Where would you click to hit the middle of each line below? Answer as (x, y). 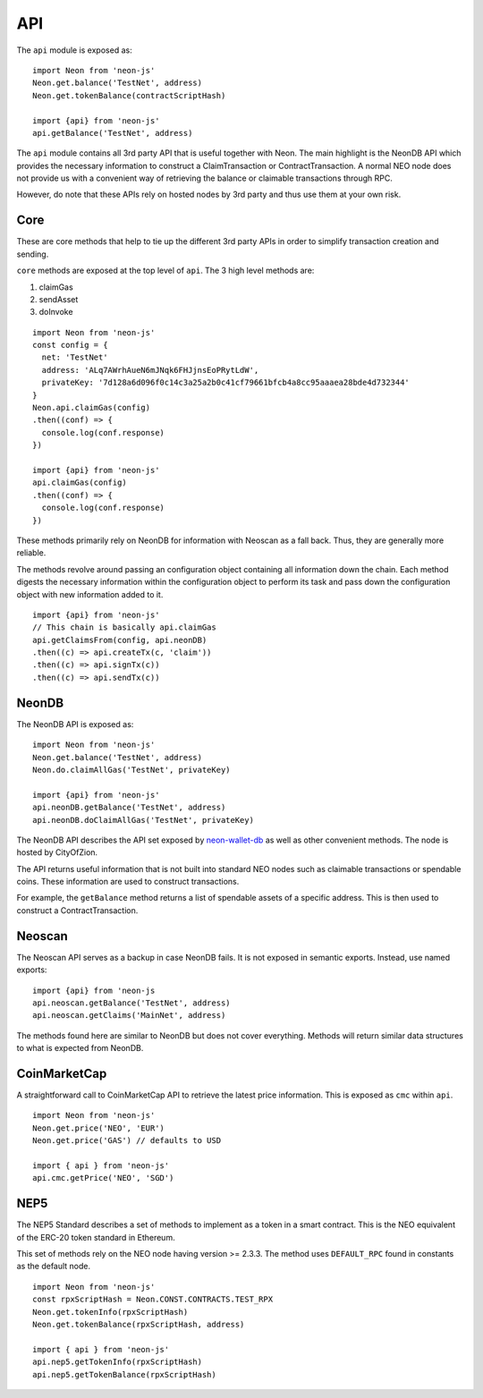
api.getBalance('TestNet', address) (113, 133)
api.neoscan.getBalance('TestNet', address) (132, 1003)
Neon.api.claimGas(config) (92, 408)
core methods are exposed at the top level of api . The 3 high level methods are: (165, 271)
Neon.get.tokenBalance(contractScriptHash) (129, 95)
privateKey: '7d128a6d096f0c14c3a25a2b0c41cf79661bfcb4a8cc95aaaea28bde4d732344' (226, 383)
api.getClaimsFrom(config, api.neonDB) (120, 640)
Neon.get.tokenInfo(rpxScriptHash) (110, 1312)
